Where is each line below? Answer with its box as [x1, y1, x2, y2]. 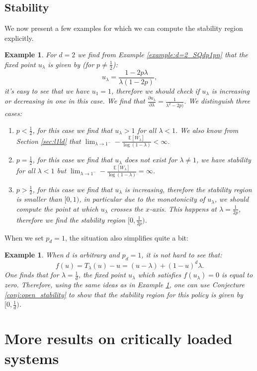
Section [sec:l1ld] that [16, 135, 81, 146]
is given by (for [48, 59, 94, 69]
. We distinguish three [184, 96, 251, 106]
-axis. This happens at [149, 203, 217, 214]
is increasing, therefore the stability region [124, 184, 252, 194]
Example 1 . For [4, 49, 57, 60]
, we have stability [196, 154, 251, 165]
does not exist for [124, 154, 177, 165]
